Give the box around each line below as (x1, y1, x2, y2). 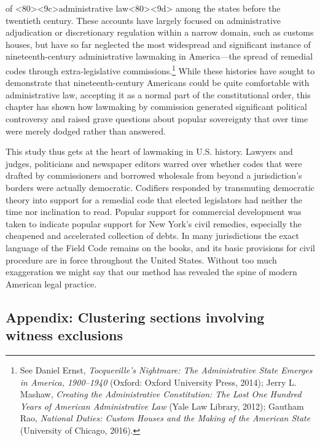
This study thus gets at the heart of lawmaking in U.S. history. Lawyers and (6, 145, 293, 158)
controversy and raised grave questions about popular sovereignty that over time (6, 112, 308, 125)
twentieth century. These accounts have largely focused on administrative (6, 14, 281, 26)
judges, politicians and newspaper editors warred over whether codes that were (6, 157, 302, 170)
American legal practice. (6, 277, 97, 290)
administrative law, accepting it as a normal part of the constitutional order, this (6, 88, 311, 101)
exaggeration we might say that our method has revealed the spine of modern (6, 265, 297, 278)
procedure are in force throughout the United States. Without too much (6, 253, 277, 266)
